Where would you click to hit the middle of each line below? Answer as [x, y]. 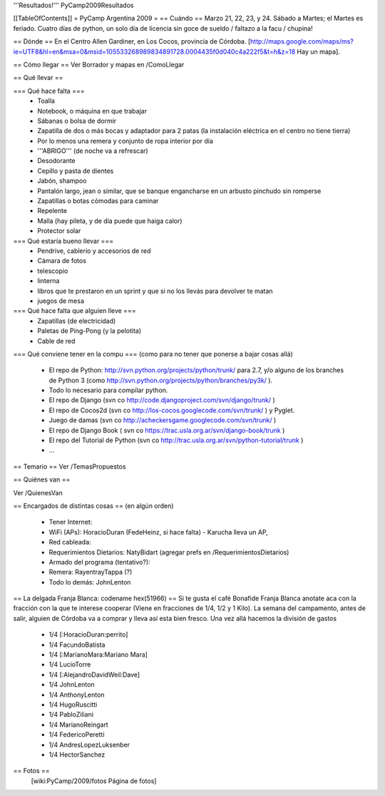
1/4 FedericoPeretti [77, 735]
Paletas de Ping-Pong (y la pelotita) [89, 331]
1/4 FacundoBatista [77, 645]
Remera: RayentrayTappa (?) [91, 572]
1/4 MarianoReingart [78, 725]
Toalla [46, 101]
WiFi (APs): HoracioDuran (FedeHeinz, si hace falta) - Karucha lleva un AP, [159, 532]
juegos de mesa [61, 301]
